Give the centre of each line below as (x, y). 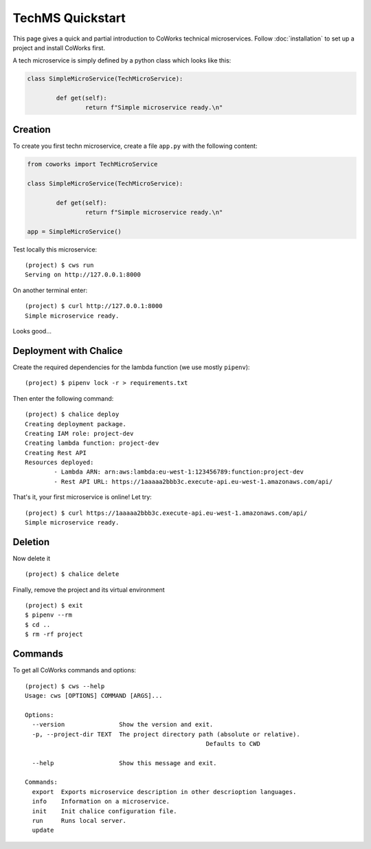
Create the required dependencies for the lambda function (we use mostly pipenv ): (131, 367)
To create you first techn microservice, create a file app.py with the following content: (135, 146)
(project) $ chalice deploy (72, 415)
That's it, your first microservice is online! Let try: (82, 497)
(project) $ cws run (59, 265)
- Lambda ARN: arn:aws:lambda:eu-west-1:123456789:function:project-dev (179, 472)
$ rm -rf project (54, 635)
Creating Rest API (56, 453)
